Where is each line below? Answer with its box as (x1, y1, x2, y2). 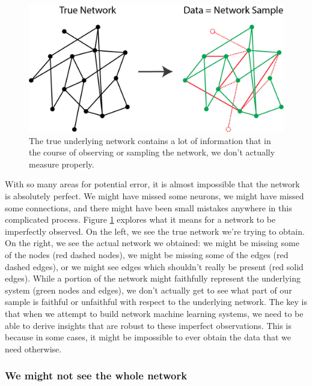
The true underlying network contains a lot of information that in (29, 134, 271, 146)
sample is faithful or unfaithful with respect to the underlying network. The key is (5, 295, 307, 308)
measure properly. (29, 157, 94, 170)
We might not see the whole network (5, 368, 188, 383)
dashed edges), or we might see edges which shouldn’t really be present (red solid (5, 260, 304, 273)
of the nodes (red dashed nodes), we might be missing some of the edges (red (5, 248, 289, 261)
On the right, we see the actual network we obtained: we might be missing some (5, 237, 299, 249)
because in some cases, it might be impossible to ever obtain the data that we (5, 331, 292, 343)
